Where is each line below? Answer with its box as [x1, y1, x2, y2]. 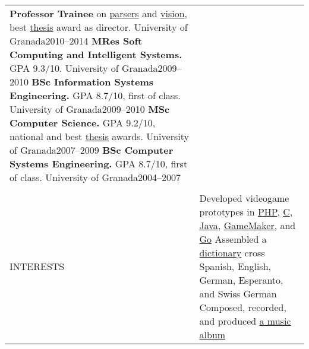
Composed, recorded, [199, 300, 286, 314]
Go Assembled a [199, 232, 267, 246]
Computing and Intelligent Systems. [10, 47, 182, 61]
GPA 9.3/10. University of [10, 61, 119, 75]
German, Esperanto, [199, 273, 283, 287]
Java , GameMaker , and [199, 218, 296, 232]
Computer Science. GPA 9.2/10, [10, 116, 156, 129]
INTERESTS [10, 259, 65, 273]
